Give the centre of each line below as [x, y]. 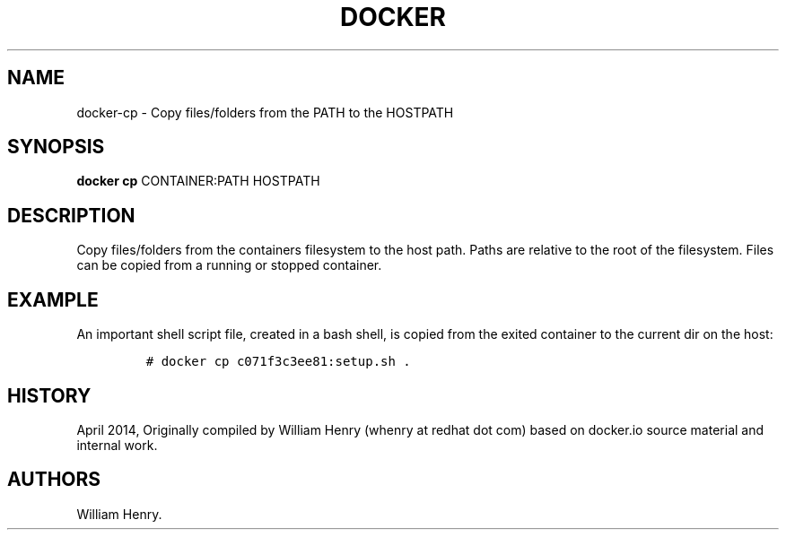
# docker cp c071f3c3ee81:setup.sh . [278, 362]
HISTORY [49, 395]
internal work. [117, 445]
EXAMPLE [53, 299]
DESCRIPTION [71, 215]
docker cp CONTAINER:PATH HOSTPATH [198, 181]
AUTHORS [54, 480]
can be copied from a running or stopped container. [229, 265]
